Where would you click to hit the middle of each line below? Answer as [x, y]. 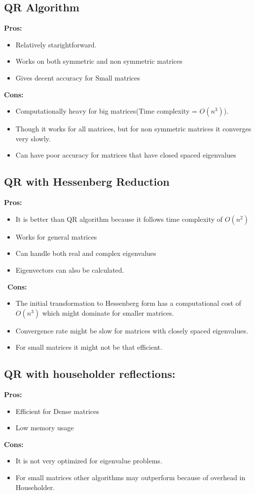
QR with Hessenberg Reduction [87, 182]
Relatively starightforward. [56, 44]
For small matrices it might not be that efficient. [89, 347]
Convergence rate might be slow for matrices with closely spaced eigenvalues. [132, 330]
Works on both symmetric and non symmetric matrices [99, 61]
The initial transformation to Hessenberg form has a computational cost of [128, 303]
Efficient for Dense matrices [57, 411]
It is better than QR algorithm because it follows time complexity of [119, 219]
